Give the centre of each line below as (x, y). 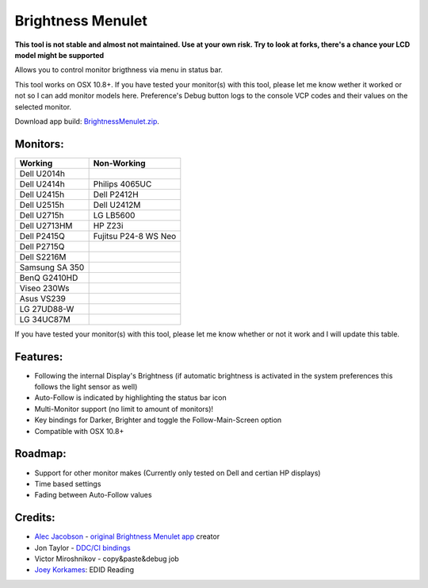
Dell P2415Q (42, 236)
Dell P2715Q (42, 246)
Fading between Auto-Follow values (93, 495)
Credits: (35, 518)
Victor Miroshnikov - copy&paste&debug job (107, 559)
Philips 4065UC (122, 184)
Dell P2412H (116, 194)
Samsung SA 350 (52, 267)
